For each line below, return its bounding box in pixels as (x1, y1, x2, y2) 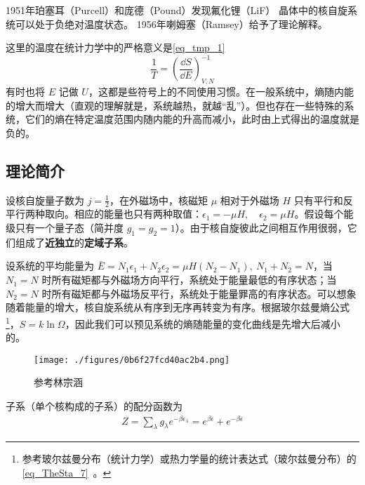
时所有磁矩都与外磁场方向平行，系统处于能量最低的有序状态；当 (41, 272, 337, 287)
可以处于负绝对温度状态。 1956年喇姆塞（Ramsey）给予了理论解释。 (15, 16, 328, 31)
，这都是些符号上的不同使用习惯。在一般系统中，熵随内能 (88, 84, 354, 99)
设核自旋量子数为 (6, 192, 84, 207)
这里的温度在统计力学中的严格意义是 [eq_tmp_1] (6, 40, 225, 55)
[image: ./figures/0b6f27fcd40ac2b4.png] (34, 354, 230, 365)
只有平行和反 (293, 192, 353, 207)
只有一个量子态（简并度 (15, 220, 124, 235)
